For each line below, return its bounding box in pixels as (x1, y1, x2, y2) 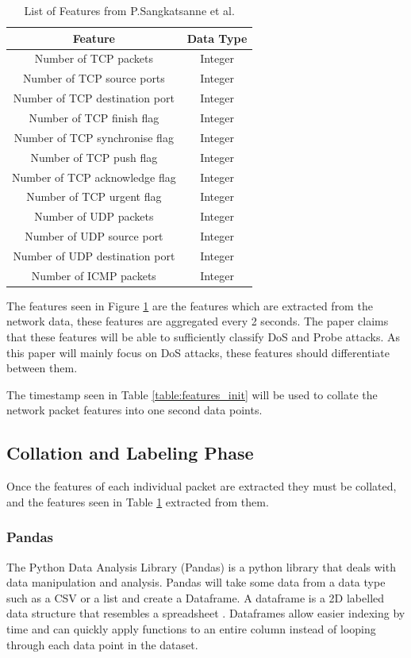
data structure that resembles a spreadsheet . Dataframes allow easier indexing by (6, 605, 405, 621)
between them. (6, 360, 78, 376)
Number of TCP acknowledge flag (12, 168, 176, 185)
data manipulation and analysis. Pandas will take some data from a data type (6, 574, 386, 591)
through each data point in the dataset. (6, 636, 198, 652)
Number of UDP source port (25, 228, 163, 244)
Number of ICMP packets (31, 267, 156, 283)
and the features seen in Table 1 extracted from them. (6, 493, 269, 510)
